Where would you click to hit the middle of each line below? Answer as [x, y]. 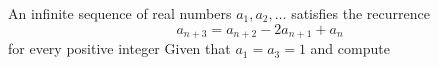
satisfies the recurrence [360, 13]
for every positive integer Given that [119, 48]
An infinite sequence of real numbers [120, 13]
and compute [350, 48]
